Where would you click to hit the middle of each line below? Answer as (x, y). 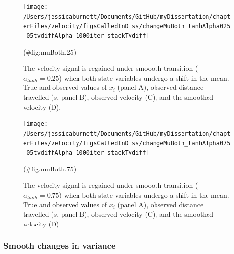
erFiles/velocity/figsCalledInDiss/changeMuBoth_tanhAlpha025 (127, 26)
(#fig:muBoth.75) (50, 168)
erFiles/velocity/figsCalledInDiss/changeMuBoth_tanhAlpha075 (127, 143)
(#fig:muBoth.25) (50, 51)
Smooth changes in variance (60, 245)
